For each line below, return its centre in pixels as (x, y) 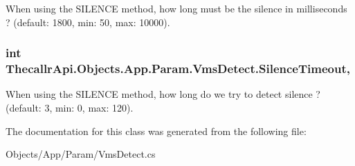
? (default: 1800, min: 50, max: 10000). (88, 22)
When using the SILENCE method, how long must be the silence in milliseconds (176, 8)
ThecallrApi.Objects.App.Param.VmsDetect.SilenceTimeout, (178, 69)
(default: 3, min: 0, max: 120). (70, 107)
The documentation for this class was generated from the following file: (156, 131)
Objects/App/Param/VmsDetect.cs (81, 154)
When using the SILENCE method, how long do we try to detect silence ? (163, 94)
